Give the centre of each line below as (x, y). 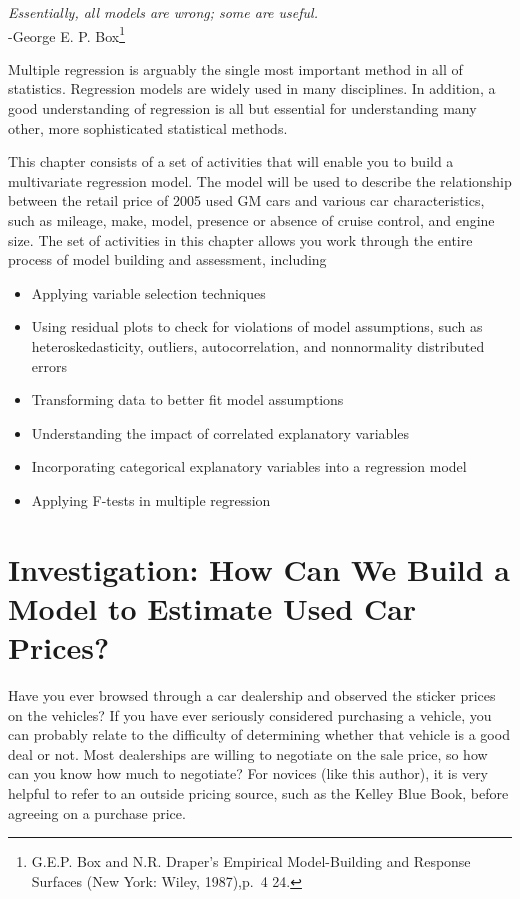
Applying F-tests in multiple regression (151, 499)
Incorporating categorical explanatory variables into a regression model (249, 466)
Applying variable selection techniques (148, 292)
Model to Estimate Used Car (212, 607)
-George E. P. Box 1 (67, 34)
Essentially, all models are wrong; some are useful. (163, 12)
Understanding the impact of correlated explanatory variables (220, 432)
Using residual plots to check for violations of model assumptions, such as (257, 326)
